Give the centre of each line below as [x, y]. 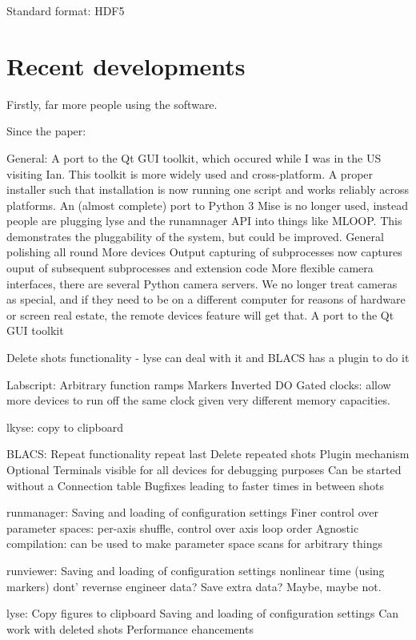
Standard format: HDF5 [66, 10]
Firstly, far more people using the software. [112, 104]
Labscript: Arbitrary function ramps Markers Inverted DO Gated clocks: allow [199, 384]
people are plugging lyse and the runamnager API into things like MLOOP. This [204, 221]
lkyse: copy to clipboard [65, 427]
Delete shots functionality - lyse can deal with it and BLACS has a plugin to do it [208, 358]
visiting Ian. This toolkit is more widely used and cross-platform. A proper [190, 173]
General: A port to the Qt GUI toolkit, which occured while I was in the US [194, 157]
